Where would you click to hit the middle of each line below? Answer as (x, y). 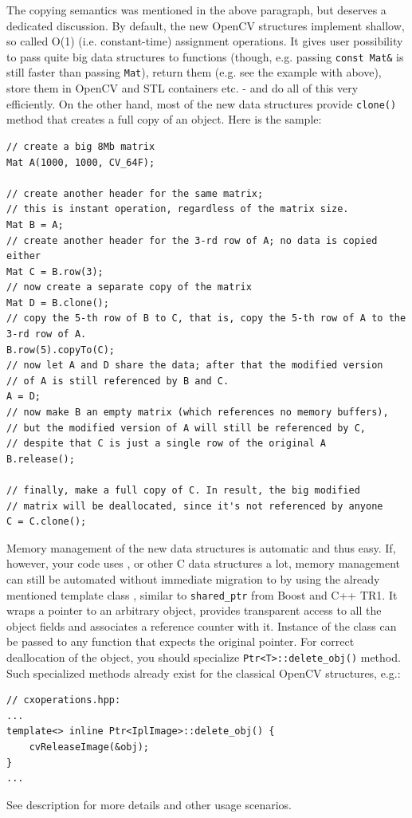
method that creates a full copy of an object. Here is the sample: (164, 119)
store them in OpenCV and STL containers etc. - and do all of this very (182, 88)
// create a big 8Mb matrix (81, 146)
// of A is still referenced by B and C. (118, 381)
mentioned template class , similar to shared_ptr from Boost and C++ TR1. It (202, 594)
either (24, 256)
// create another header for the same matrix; (135, 193)
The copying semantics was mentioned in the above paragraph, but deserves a (196, 10)
